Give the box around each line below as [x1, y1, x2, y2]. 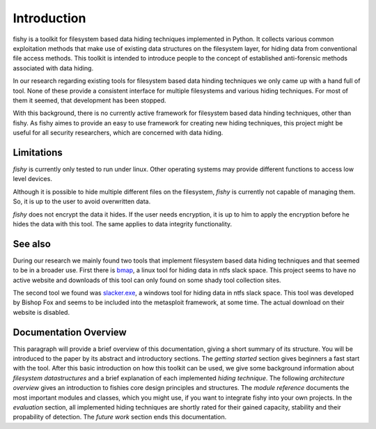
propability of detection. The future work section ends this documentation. [13, 413, 227, 421]
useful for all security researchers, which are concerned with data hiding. [13, 129, 224, 137]
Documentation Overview [13, 326, 127, 338]
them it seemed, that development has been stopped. [13, 96, 166, 104]
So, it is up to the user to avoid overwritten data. [13, 197, 151, 205]
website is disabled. [13, 308, 70, 316]
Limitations [13, 146, 63, 158]
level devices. [13, 175, 52, 183]
